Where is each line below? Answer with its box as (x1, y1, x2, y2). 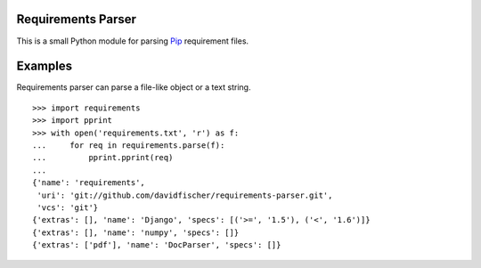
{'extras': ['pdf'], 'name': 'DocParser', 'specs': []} (32, 240, 281, 250)
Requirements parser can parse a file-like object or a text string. (16, 82, 251, 93)
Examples (16, 59, 73, 74)
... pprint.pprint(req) (32, 152, 174, 163)
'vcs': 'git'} (37, 202, 99, 213)
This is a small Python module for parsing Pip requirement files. (16, 36, 249, 46)
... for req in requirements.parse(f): (32, 140, 225, 150)
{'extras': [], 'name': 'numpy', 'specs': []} (32, 227, 240, 238)
